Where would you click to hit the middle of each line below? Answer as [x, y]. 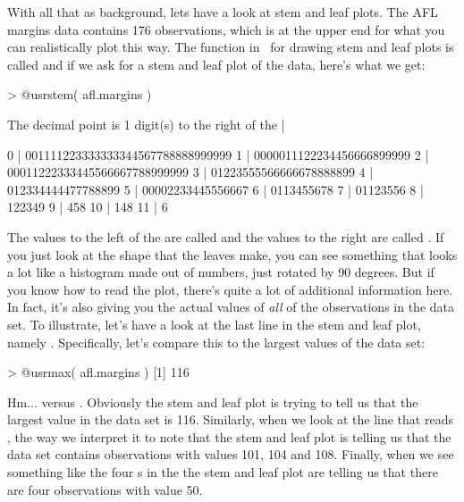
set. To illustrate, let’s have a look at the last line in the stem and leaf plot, [214, 324]
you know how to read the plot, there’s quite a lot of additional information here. [230, 289]
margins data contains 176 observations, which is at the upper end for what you [226, 29]
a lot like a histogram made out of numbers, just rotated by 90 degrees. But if [221, 272]
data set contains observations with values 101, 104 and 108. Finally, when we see [231, 454]
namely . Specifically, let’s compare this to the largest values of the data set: [216, 342]
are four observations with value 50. [105, 489]
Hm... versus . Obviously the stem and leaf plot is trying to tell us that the [213, 402]
